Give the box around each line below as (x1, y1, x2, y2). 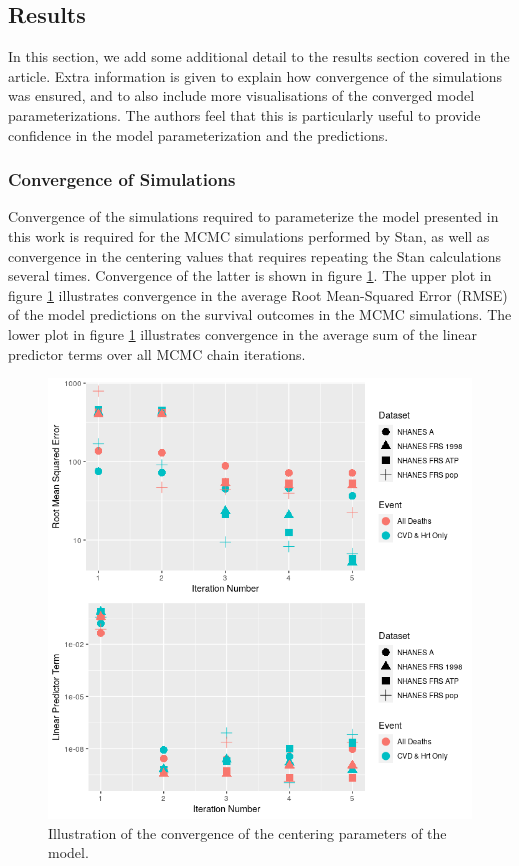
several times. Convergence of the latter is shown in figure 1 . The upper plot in (8, 265, 492, 286)
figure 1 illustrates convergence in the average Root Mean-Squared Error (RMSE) (8, 284, 508, 305)
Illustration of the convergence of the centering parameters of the (48, 822, 447, 843)
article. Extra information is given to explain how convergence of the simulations (8, 65, 503, 86)
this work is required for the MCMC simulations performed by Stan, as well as (8, 225, 490, 246)
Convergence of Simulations (8, 167, 236, 192)
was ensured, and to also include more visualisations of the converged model (8, 85, 475, 106)
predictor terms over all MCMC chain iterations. (8, 343, 306, 364)
